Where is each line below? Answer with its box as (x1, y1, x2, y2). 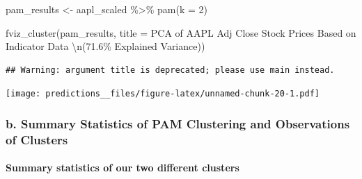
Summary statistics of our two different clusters (6, 160, 239, 175)
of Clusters (6, 130, 68, 148)
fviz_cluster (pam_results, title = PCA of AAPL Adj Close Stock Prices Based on (6, 25, 356, 40)
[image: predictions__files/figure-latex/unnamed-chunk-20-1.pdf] (6, 89, 320, 99)
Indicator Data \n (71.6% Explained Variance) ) (6, 39, 205, 53)
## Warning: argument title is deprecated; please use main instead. (6, 65, 335, 75)
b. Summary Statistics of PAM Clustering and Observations (6, 114, 350, 132)
